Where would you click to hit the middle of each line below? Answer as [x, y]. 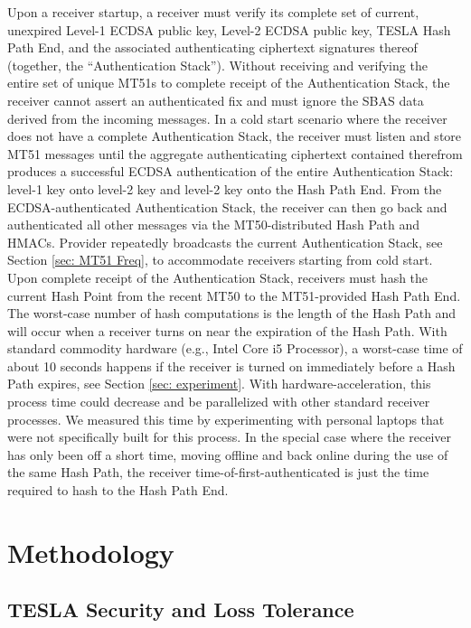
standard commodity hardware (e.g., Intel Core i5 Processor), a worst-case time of [235, 348]
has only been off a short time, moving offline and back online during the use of [228, 454]
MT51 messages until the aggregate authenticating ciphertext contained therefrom [235, 153]
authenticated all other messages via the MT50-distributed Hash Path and [214, 225]
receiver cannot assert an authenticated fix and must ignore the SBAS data [216, 100]
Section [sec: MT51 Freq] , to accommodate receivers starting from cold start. [220, 260]
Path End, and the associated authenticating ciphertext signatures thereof [212, 47]
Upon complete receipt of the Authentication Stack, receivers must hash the [218, 277]
